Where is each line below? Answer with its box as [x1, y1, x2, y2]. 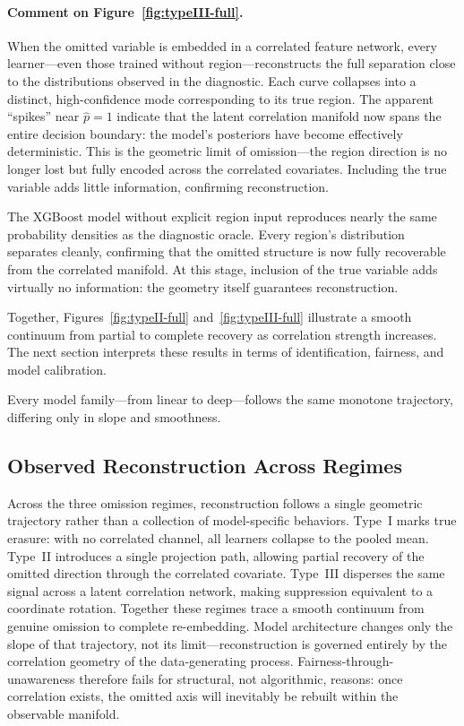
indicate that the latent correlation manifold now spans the [116, 107, 442, 125]
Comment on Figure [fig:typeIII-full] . [7, 2, 244, 21]
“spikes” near [7, 107, 80, 125]
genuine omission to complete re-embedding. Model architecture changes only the [7, 617, 453, 635]
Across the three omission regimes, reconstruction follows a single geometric [7, 493, 423, 512]
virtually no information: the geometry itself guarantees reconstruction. [7, 277, 399, 296]
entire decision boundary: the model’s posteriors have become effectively [7, 124, 403, 143]
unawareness [7, 669, 75, 687]
